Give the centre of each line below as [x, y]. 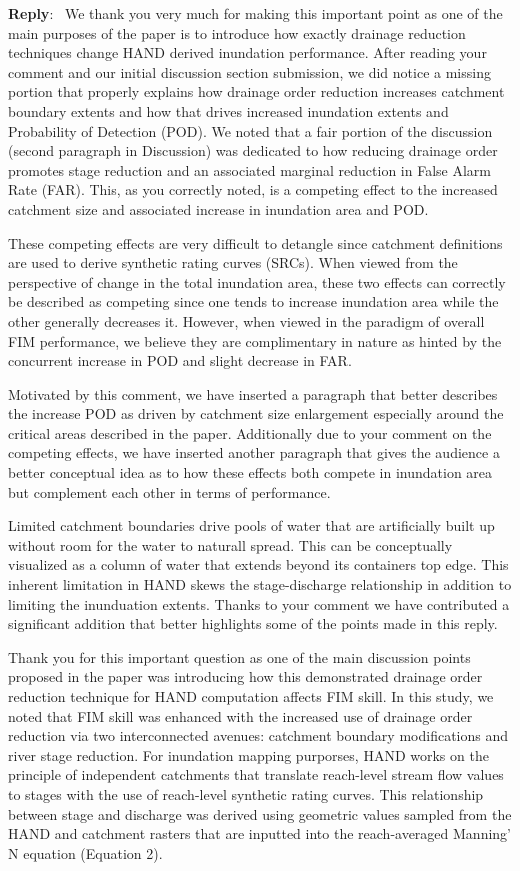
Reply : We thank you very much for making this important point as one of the [255, 13]
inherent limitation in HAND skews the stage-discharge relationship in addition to [260, 584]
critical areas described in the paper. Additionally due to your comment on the [250, 432]
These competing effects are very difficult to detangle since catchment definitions [255, 242]
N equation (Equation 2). [85, 852]
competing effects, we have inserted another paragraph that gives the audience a [254, 452]
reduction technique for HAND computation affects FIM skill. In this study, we [251, 696]
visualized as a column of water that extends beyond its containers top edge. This [258, 564]
